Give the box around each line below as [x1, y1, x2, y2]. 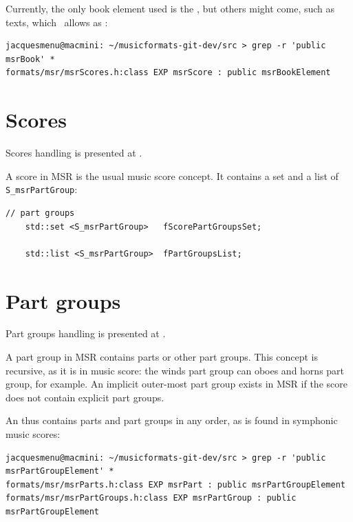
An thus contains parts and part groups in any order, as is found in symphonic [6, 413, 338, 428]
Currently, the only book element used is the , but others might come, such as [6, 1, 335, 15]
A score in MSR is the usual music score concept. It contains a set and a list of [6, 168, 339, 183]
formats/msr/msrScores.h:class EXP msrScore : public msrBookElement [6, 68, 331, 78]
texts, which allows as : [6, 14, 108, 29]
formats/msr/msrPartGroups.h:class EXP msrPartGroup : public [6, 493, 297, 503]
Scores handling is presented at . [6, 145, 142, 160]
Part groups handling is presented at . [6, 326, 166, 341]
